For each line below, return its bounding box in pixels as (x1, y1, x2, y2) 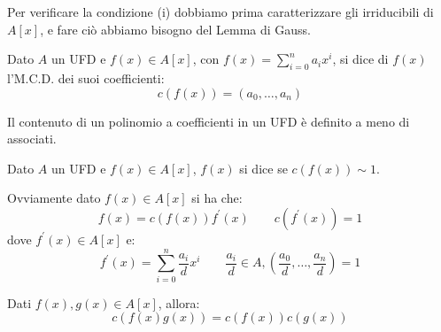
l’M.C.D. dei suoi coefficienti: (7, 68, 165, 87)
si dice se (239, 158, 288, 177)
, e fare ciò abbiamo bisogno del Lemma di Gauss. (40, 19, 311, 38)
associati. (7, 129, 57, 148)
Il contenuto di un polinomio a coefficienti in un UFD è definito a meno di (7, 112, 410, 130)
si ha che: (191, 189, 243, 207)
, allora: (158, 293, 200, 312)
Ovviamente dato (7, 189, 101, 207)
